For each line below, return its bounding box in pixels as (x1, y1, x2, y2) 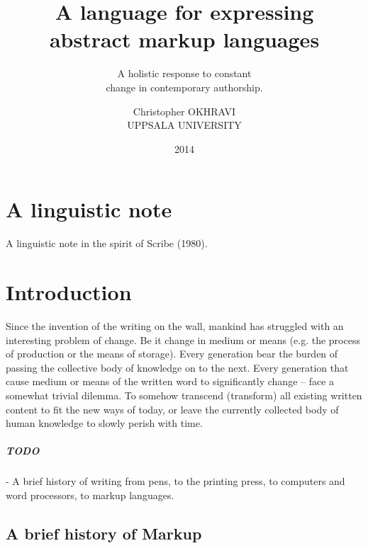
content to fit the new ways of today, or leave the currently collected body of (6, 401, 339, 416)
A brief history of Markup (6, 522, 202, 544)
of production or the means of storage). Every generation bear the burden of (6, 346, 338, 361)
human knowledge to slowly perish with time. (6, 416, 203, 430)
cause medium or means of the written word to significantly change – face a (6, 374, 335, 389)
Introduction (6, 278, 132, 306)
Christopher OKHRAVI (133, 103, 236, 118)
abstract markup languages (49, 25, 320, 54)
